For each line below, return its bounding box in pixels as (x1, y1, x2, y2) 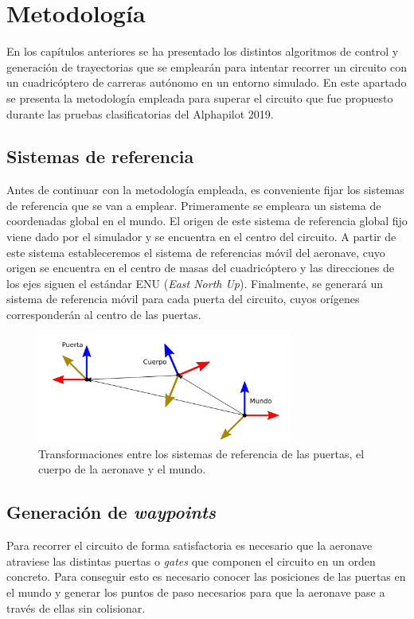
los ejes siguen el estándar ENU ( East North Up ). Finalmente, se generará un (6, 274, 384, 291)
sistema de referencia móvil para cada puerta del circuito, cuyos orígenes (6, 290, 360, 307)
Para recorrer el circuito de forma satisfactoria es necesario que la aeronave (6, 537, 373, 554)
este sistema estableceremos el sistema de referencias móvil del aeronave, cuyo (6, 243, 385, 260)
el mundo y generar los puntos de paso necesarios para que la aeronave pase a (6, 584, 385, 601)
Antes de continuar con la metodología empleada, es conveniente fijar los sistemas (6, 181, 404, 198)
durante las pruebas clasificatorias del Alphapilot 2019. (6, 105, 274, 122)
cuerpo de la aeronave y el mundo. (38, 461, 206, 477)
